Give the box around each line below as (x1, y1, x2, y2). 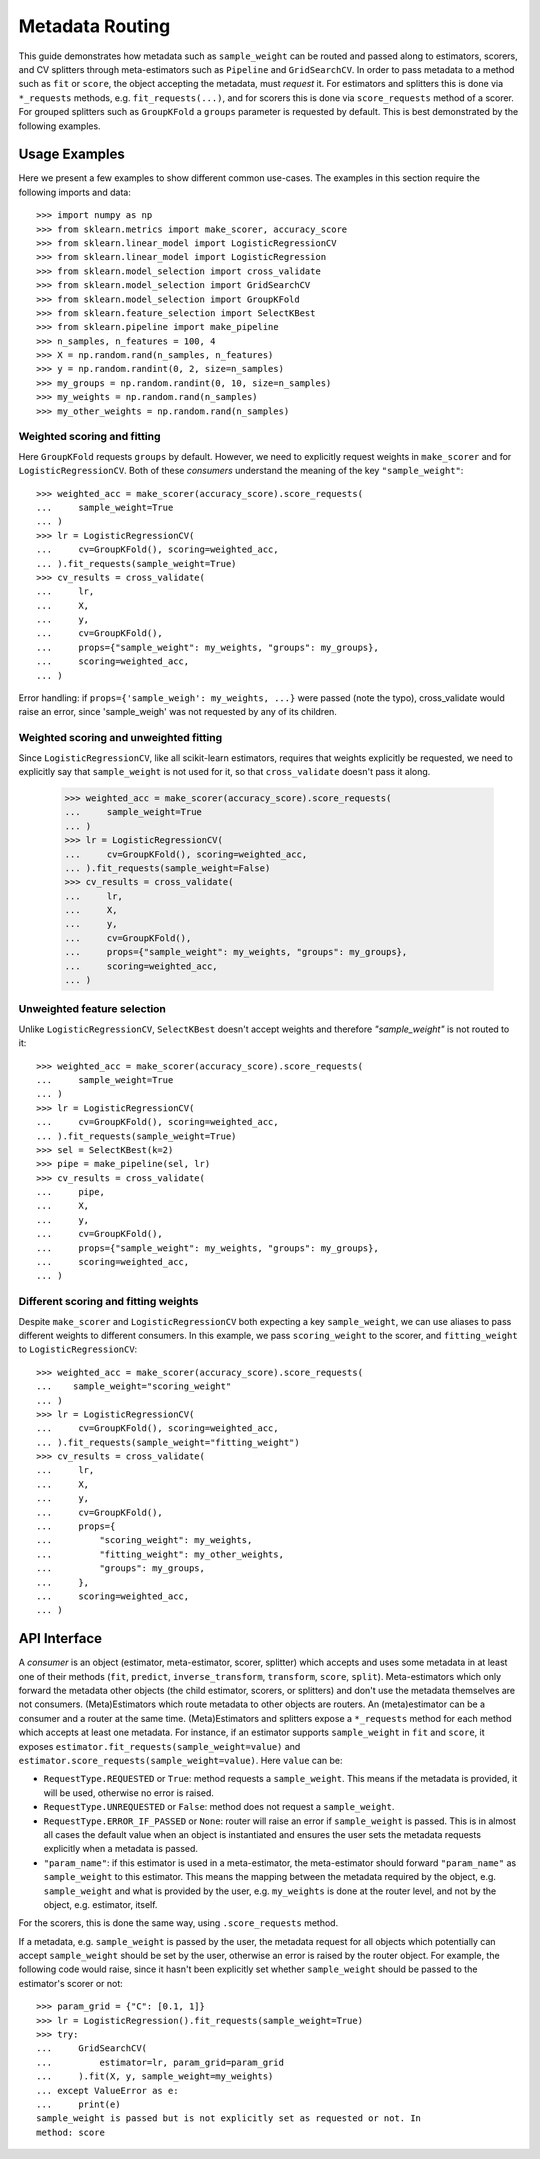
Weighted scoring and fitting (18, 430, 161, 444)
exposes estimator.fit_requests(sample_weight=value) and (18, 1740, 301, 1752)
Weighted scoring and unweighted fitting (18, 731, 223, 745)
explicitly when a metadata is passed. (43, 1843, 199, 1855)
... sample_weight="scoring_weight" (36, 1381, 232, 1392)
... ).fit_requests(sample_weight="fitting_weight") (36, 1436, 300, 1448)
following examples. (18, 120, 101, 132)
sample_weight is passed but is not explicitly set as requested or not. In (36, 2113, 422, 2124)
